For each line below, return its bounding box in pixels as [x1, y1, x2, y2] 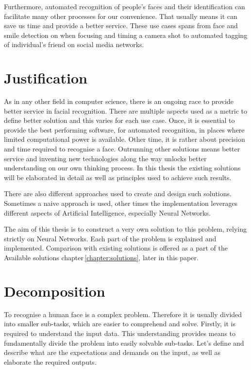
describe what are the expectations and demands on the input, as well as [4, 347, 221, 357]
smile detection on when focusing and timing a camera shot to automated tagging [4, 30, 248, 40]
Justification [4, 68, 87, 88]
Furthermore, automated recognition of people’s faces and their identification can [4, 1, 245, 11]
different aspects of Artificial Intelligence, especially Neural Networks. [4, 207, 211, 218]
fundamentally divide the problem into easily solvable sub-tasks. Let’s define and [4, 337, 244, 348]
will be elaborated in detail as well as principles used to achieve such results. [4, 172, 232, 182]
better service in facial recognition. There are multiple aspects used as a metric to [4, 105, 248, 116]
